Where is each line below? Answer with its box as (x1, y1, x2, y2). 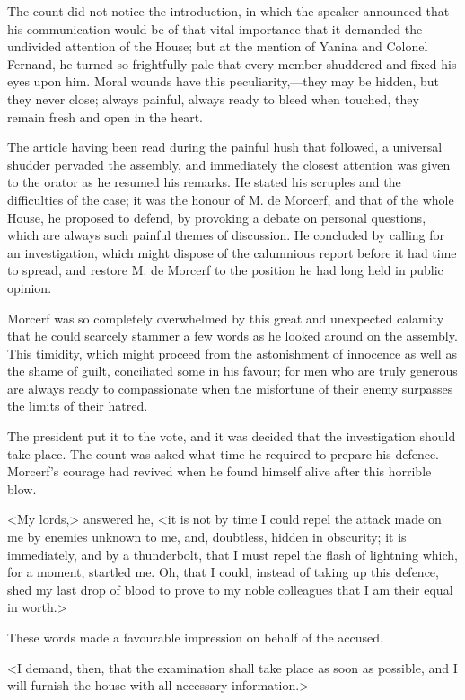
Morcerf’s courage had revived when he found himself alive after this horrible (7, 462, 432, 481)
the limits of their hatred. (7, 396, 148, 415)
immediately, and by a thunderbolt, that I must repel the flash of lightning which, (7, 545, 458, 563)
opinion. (7, 278, 52, 297)
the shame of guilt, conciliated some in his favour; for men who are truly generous (7, 361, 458, 380)
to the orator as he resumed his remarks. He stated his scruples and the (7, 173, 401, 191)
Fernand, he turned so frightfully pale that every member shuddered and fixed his (7, 54, 457, 73)
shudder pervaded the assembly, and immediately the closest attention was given (7, 155, 451, 173)
